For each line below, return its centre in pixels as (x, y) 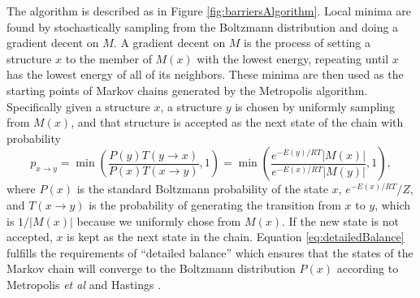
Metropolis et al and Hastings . (84, 284)
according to (368, 268)
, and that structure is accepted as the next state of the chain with (237, 122)
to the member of (108, 58)
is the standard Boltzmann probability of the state (202, 189)
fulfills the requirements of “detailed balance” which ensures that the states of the (210, 252)
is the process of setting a (307, 43)
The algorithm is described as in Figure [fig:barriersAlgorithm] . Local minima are (209, 11)
